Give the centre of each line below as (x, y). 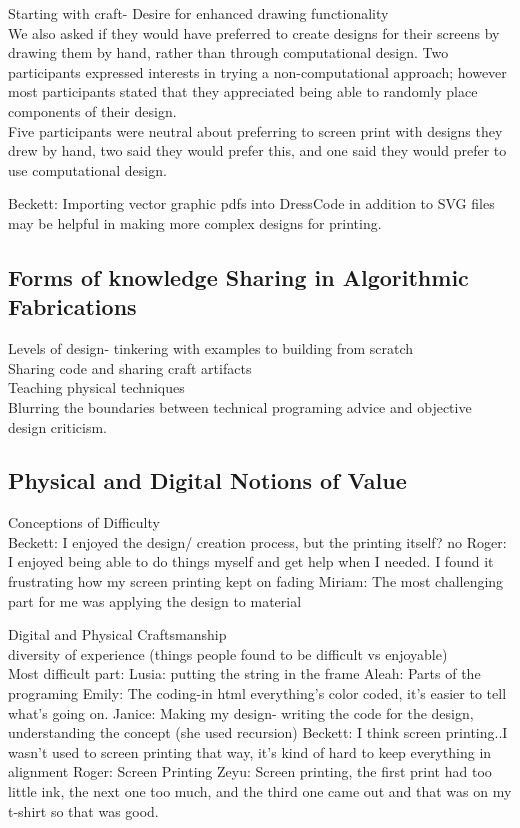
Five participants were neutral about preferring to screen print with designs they (255, 130)
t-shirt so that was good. (83, 810)
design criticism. (57, 426)
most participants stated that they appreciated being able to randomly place (243, 91)
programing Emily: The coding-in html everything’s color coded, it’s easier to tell (257, 693)
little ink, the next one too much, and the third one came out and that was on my (260, 791)
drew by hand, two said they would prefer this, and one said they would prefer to (257, 150)
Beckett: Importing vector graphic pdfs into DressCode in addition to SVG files (251, 203)
